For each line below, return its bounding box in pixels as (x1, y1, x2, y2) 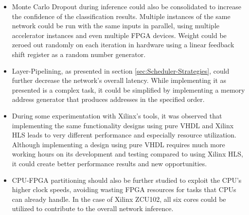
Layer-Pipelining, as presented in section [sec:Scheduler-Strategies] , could (12, 65, 230, 76)
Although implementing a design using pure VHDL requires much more (12, 139, 225, 149)
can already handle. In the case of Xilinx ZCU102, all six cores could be (12, 194, 226, 204)
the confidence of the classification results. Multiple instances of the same (12, 11, 231, 21)
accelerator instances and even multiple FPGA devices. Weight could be (12, 30, 227, 40)
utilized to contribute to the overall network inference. (12, 203, 174, 214)
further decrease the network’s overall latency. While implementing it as (12, 75, 227, 85)
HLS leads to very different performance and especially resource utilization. (12, 130, 236, 140)
